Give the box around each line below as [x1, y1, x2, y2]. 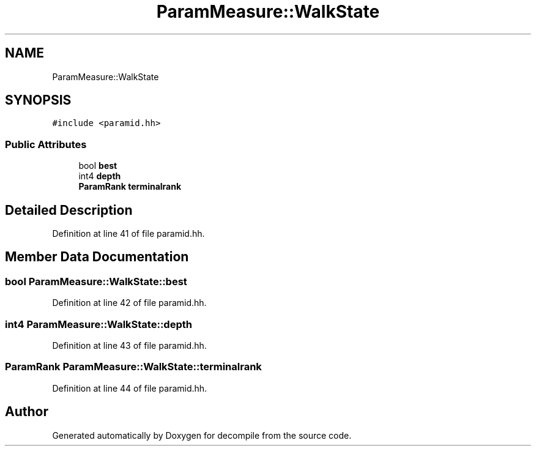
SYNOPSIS [5, 92, 72, 108]
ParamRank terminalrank [78, 181, 182, 192]
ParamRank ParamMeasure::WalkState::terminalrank [5, 360, 262, 373]
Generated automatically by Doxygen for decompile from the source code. [52, 430, 352, 441]
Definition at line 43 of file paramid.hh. [52, 340, 207, 351]
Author [5, 404, 48, 420]
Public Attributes [5, 138, 87, 151]
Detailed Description [5, 202, 133, 218]
